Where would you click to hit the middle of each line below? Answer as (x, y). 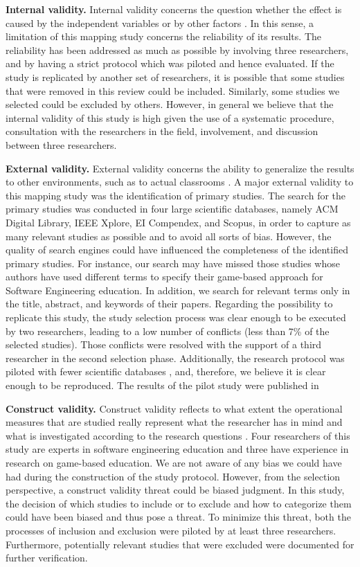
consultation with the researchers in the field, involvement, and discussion (162, 131)
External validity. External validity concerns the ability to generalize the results (180, 168)
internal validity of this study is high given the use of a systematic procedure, (170, 117)
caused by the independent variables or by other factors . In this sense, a (160, 22)
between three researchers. (61, 144)
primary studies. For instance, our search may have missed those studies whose (173, 263)
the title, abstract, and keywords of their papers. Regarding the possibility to (169, 304)
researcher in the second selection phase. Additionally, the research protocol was (175, 358)
